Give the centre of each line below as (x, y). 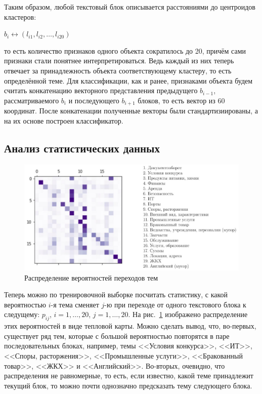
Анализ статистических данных (82, 148)
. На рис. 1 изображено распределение (188, 314)
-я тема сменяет (75, 304)
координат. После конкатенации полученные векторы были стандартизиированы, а (131, 111)
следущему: (22, 314)
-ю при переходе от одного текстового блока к (175, 304)
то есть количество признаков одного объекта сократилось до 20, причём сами (125, 50)
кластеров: (20, 16)
